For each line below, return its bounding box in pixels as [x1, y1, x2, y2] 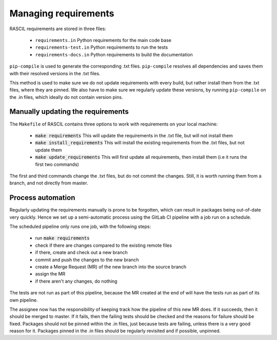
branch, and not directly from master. [9, 180, 88, 186]
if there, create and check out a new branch [35, 249, 128, 256]
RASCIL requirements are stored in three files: [9, 26, 106, 32]
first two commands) [35, 161, 80, 167]
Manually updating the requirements [9, 108, 129, 116]
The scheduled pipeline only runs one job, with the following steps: [9, 223, 151, 229]
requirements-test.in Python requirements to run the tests [35, 44, 168, 51]
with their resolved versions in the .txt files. [9, 70, 101, 76]
